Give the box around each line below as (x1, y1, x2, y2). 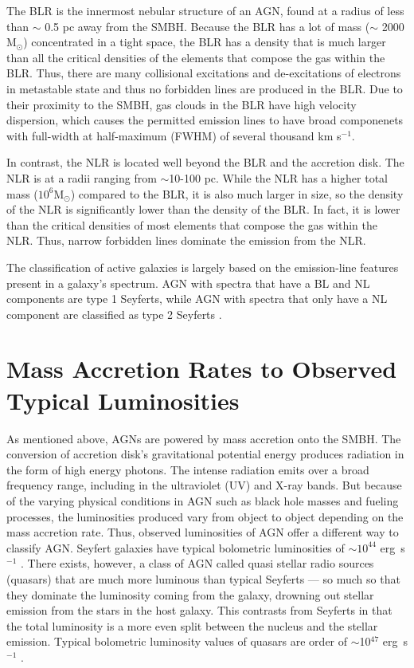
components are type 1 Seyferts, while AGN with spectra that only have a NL (6, 290, 388, 307)
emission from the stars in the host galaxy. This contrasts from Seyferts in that (6, 602, 393, 619)
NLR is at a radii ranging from (6, 169, 157, 186)
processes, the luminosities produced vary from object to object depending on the (6, 508, 404, 525)
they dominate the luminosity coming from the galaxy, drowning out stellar (6, 586, 374, 603)
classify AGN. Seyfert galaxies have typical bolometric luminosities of (6, 539, 345, 556)
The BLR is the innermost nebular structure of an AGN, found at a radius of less (6, 2, 404, 18)
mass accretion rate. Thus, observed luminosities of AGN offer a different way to (6, 524, 399, 540)
